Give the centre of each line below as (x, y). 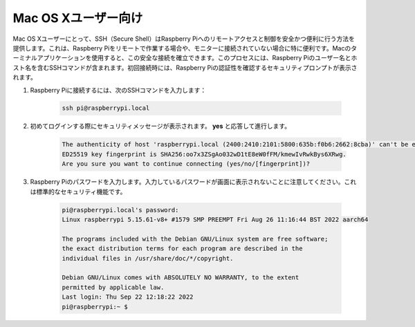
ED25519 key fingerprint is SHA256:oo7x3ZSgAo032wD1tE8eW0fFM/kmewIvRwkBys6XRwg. (204, 154)
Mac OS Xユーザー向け (78, 18)
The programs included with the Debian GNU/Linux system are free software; (195, 239)
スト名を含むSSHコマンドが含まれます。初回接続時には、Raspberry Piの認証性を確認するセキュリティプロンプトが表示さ (185, 67)
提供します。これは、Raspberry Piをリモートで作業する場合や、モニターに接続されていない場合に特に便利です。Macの (182, 48)
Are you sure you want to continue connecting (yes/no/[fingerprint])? (186, 164)
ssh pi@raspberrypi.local (106, 108)
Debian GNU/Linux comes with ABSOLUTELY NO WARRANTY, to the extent (181, 278)
